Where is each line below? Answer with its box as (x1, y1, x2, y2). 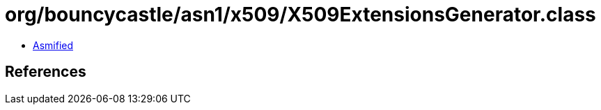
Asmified (33, 39, 74, 51)
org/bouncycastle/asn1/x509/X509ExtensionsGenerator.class (5, 3, 596, 26)
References (5, 63, 86, 81)
